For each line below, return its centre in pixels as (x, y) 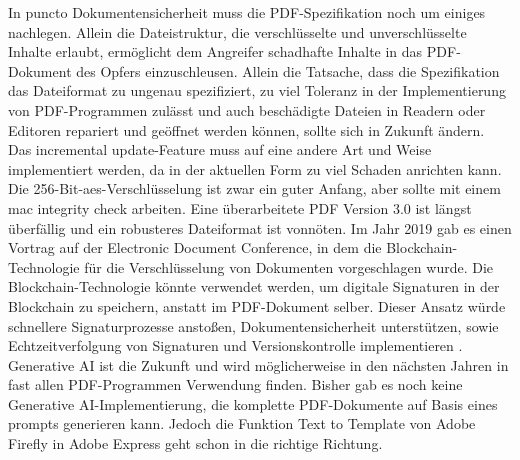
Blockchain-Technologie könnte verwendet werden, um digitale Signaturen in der (254, 286)
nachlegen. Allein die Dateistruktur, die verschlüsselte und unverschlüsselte (237, 31)
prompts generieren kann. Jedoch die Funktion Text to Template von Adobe (242, 423)
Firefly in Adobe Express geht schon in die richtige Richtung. (195, 443)
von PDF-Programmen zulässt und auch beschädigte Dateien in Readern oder (247, 109)
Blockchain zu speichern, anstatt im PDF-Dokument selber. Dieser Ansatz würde (257, 305)
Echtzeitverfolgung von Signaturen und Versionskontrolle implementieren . (235, 345)
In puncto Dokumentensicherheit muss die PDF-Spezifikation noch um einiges (247, 12)
